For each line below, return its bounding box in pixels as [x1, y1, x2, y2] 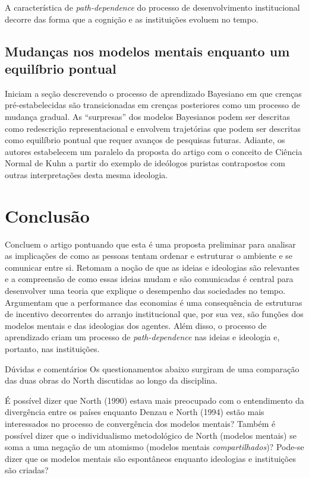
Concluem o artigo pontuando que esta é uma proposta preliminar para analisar [5, 238, 296, 250]
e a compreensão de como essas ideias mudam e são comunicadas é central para [5, 273, 294, 285]
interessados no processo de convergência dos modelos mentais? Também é [5, 417, 276, 429]
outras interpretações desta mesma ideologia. [5, 168, 168, 181]
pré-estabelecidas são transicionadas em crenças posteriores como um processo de [5, 99, 300, 111]
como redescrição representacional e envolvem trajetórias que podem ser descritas [5, 122, 301, 134]
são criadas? [5, 464, 49, 476]
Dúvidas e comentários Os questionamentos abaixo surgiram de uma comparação [5, 362, 299, 375]
